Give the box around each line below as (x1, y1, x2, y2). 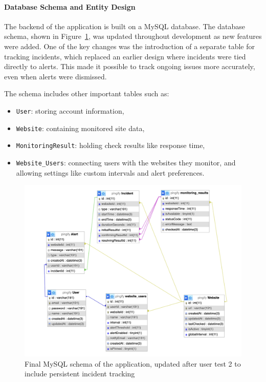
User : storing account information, (16, 105, 124, 116)
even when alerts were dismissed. (4, 71, 107, 81)
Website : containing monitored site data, (16, 122, 145, 133)
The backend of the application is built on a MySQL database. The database (4, 20, 246, 31)
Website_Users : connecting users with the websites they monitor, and (16, 157, 236, 167)
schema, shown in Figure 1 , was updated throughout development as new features (4, 31, 262, 41)
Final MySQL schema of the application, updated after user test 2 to (25, 358, 241, 369)
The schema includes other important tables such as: (4, 88, 169, 99)
